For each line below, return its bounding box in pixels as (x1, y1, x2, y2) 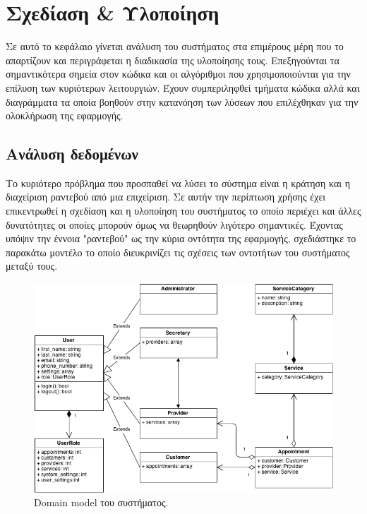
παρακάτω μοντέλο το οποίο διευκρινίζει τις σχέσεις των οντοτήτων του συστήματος (6, 244, 350, 259)
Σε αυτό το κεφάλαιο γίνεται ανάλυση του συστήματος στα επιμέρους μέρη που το (6, 39, 344, 54)
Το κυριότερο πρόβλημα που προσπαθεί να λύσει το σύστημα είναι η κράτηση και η (6, 175, 351, 190)
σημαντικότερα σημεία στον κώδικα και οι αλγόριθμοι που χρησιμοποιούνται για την (6, 66, 351, 81)
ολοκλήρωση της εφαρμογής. (6, 108, 124, 123)
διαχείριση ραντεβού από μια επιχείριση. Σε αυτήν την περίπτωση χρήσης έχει (6, 189, 326, 204)
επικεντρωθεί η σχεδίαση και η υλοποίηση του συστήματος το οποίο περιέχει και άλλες (6, 203, 361, 218)
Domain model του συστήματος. (34, 495, 169, 510)
